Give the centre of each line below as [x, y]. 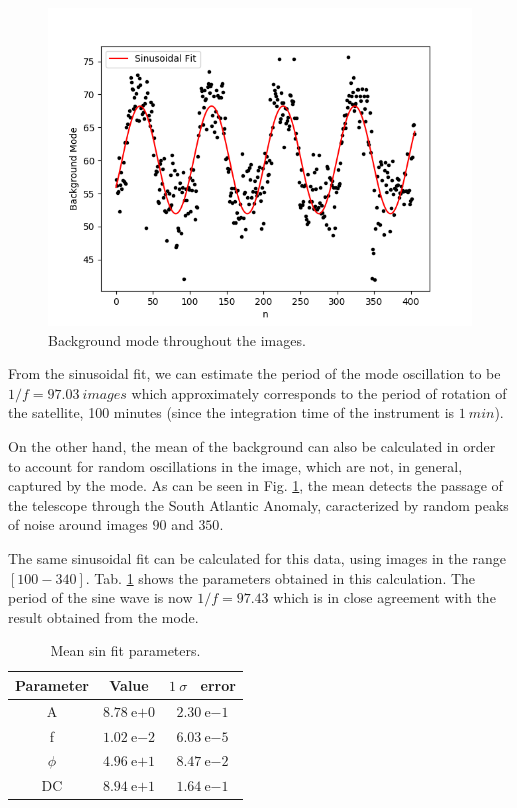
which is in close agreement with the [384, 597]
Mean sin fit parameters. [125, 650]
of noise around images [78, 524]
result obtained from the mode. [103, 616]
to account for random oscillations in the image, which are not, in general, [235, 465]
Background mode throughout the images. [177, 339]
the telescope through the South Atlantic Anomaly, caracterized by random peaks [258, 504]
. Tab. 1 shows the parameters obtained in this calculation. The [280, 577]
